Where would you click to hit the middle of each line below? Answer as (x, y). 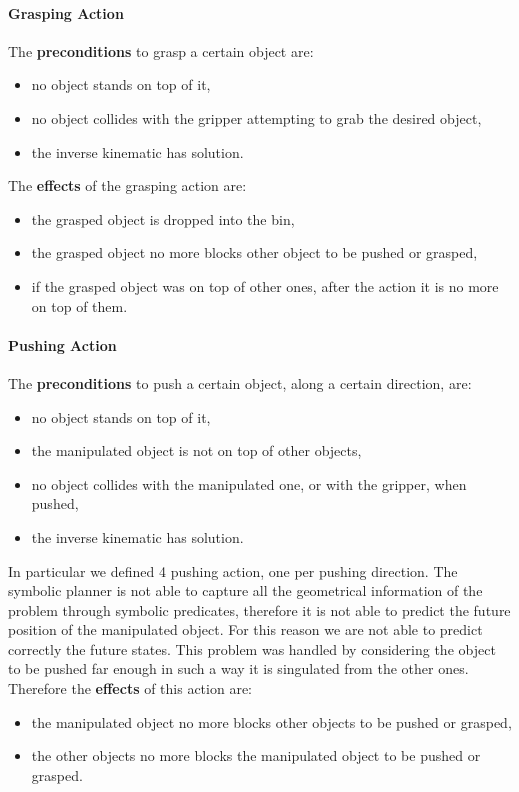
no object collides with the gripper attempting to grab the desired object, (256, 117)
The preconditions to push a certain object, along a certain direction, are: (240, 382)
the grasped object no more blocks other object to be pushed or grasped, (254, 252)
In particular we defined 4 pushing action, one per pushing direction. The (233, 570)
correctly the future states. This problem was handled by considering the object (252, 648)
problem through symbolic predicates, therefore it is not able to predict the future (259, 609)
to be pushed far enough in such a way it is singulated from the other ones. (238, 668)
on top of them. (79, 305)
